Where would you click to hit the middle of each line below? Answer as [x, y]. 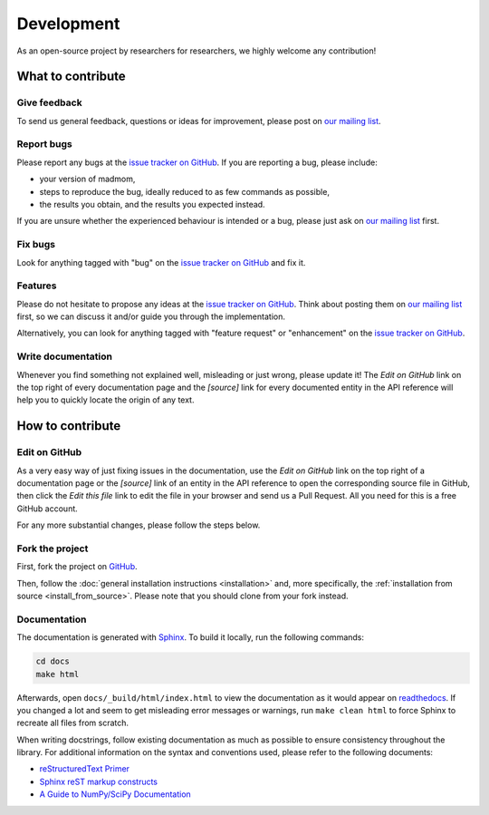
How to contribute [69, 426]
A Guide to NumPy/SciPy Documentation [115, 794]
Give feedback [49, 102]
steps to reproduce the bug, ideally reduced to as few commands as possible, [185, 191]
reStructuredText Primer [85, 769]
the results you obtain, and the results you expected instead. [153, 205]
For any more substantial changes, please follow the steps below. [139, 525]
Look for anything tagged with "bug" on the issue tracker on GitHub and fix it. [161, 262]
